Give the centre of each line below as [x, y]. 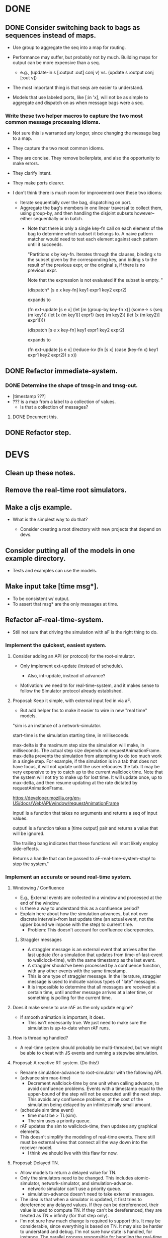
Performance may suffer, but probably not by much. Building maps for [85, 57]
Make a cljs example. [39, 507]
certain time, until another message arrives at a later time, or [90, 993]
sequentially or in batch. [58, 219]
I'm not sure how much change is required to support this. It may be [90, 1221]
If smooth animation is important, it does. [62, 1017]
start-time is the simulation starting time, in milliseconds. [71, 735]
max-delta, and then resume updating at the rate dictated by [75, 782]
